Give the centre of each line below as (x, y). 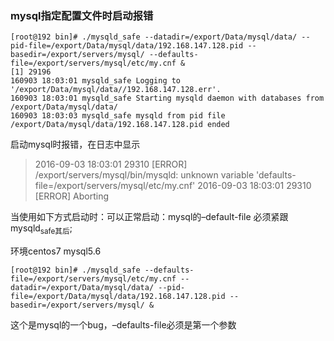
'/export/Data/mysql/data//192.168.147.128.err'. (116, 90)
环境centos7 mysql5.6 (56, 251)
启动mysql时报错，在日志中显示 (75, 144)
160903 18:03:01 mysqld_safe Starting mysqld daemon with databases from (167, 98)
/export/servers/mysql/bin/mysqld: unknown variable (144, 175)
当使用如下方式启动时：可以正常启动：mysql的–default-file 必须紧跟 (149, 217)
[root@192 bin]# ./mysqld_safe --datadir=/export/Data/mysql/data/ (154, 37)
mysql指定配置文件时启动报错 (82, 15)
